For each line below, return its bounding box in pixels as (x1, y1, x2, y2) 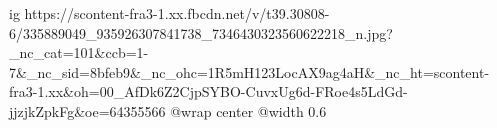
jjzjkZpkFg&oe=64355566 (9, 100, 166, 121)
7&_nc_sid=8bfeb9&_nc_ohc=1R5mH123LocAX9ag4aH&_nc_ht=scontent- (9, 61, 490, 82)
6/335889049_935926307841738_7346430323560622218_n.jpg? (9, 22, 393, 43)
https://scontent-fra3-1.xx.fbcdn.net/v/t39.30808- (24, 3, 330, 23)
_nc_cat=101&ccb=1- (9, 42, 149, 63)
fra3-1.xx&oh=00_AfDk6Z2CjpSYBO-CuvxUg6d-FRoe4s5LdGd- (9, 81, 408, 102)
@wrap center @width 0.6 (170, 100, 327, 121)
